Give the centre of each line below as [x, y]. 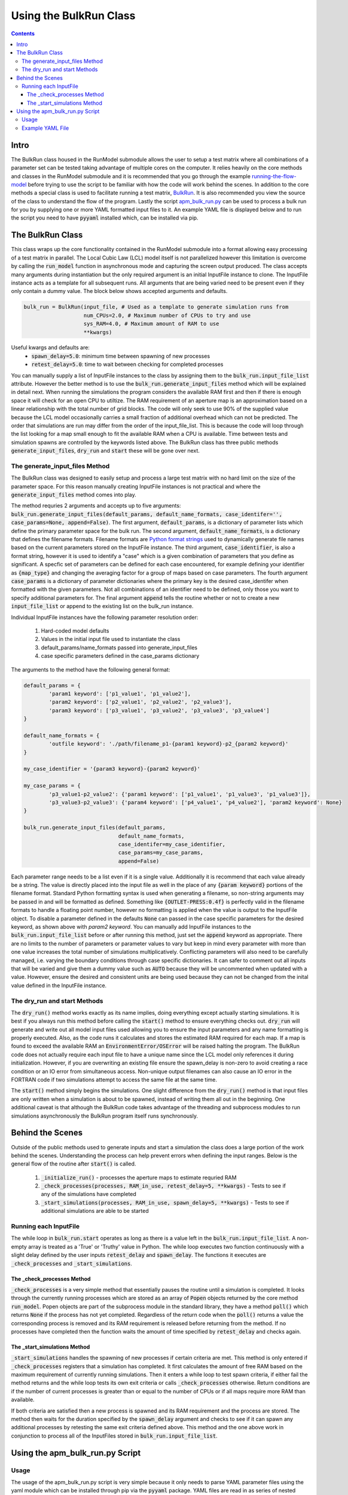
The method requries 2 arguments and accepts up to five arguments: [96, 506]
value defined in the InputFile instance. [59, 985]
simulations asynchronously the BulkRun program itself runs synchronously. [105, 1116]
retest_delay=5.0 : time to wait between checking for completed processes [127, 364]
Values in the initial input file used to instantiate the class [111, 639]
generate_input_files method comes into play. [74, 495]
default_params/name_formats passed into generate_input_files [119, 647]
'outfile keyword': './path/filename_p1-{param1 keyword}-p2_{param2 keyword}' [169, 744]
